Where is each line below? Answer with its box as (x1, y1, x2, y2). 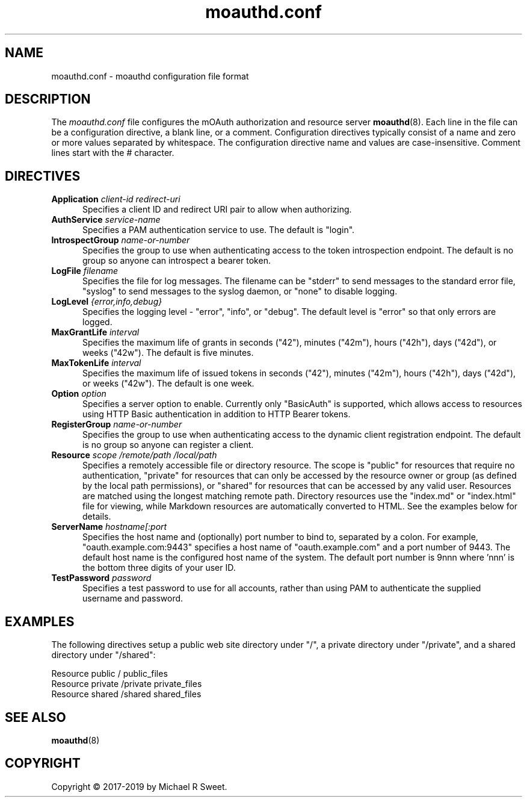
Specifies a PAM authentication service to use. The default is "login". (82, 225, 355, 235)
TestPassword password (51, 573, 152, 583)
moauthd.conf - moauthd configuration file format (51, 70, 249, 81)
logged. (82, 317, 112, 328)
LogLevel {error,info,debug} (51, 296, 162, 307)
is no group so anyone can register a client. (82, 440, 254, 450)
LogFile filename (51, 266, 119, 276)
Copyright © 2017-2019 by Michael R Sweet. (51, 781, 227, 792)
